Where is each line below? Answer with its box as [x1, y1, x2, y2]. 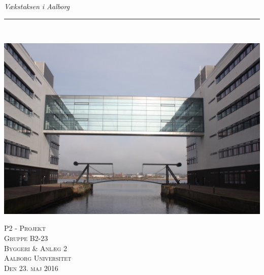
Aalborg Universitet [4, 253, 72, 263]
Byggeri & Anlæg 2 [4, 242, 67, 253]
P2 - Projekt [4, 223, 46, 233]
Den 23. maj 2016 [4, 262, 58, 273]
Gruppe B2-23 [4, 233, 48, 243]
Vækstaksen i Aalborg [4, 1, 70, 11]
